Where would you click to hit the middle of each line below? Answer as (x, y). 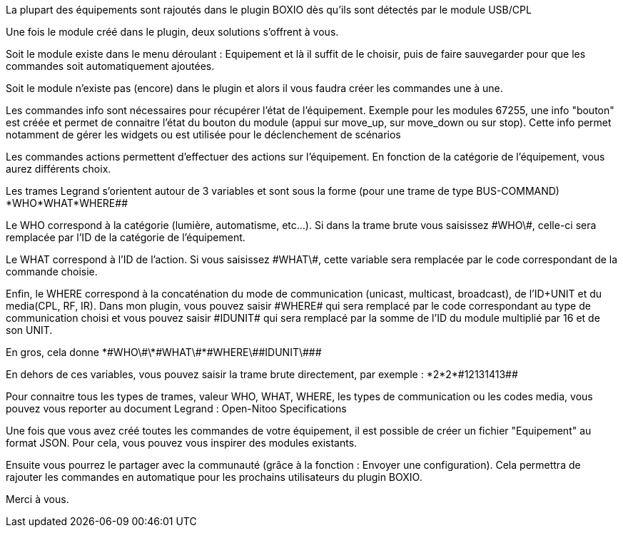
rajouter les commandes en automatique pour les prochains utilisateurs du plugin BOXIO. (214, 477)
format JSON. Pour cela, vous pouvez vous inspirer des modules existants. (182, 443)
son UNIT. (29, 330)
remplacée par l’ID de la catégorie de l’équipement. (126, 237)
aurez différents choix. (59, 169)
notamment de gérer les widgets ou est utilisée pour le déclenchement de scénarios (203, 134)
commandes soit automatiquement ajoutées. (110, 66)
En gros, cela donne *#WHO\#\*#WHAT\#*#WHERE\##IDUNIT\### (164, 352)
